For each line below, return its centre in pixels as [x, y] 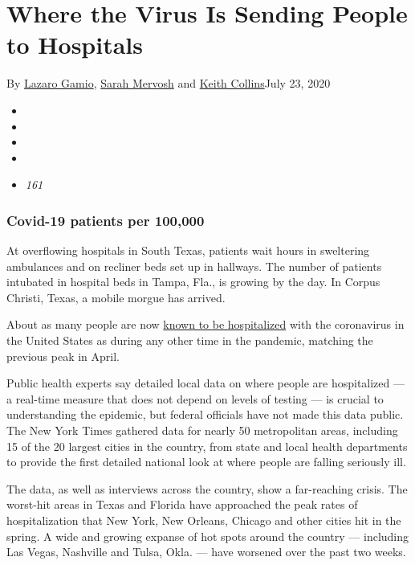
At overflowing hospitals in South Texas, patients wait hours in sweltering [188, 250]
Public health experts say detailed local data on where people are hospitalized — [205, 383]
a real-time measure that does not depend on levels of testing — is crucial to [195, 398]
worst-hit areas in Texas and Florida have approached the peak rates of [182, 504]
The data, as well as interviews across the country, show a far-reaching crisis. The [207, 488]
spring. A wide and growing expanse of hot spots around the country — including [208, 536]
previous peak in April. [63, 356]
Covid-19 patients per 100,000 [106, 220]
